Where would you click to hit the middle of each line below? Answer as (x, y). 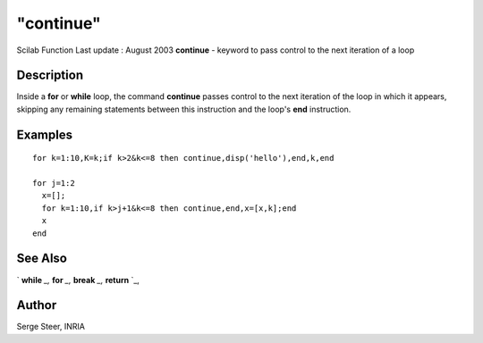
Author (37, 305)
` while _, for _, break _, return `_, (78, 280)
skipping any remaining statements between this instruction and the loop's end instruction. (184, 109)
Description (50, 75)
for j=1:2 (54, 184)
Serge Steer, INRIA (51, 327)
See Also (42, 259)
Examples (45, 134)
